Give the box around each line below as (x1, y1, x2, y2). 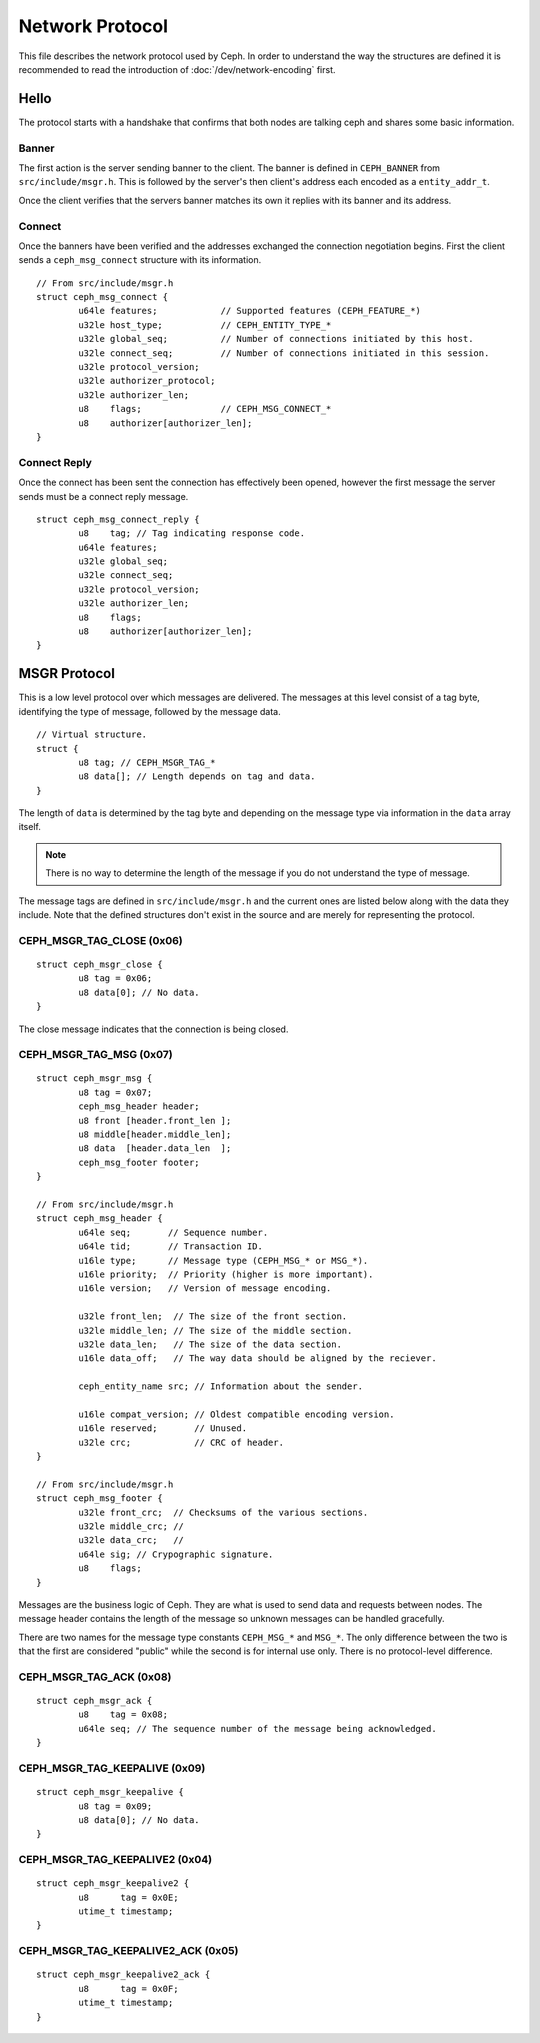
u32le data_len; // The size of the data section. (78, 1338, 342, 1350)
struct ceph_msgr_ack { (36, 1695, 153, 1707)
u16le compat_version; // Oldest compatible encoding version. (78, 1408, 395, 1420)
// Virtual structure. (36, 729, 148, 740)
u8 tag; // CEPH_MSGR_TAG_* (78, 756, 216, 768)
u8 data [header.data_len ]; (78, 1143, 232, 1154)
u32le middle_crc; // (78, 1520, 185, 1532)
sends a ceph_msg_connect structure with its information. (18, 254, 262, 266)
